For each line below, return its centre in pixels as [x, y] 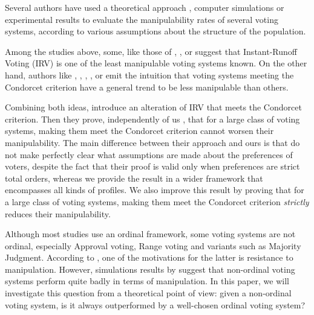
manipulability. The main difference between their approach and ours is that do [152, 142]
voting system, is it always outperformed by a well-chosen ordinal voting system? [155, 304]
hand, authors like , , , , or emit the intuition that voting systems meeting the [149, 75]
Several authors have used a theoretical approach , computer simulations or [145, 7]
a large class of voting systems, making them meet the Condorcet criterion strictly [157, 201]
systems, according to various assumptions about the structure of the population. [155, 31]
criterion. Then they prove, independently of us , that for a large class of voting [152, 119]
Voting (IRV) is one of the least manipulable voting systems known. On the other [156, 63]
